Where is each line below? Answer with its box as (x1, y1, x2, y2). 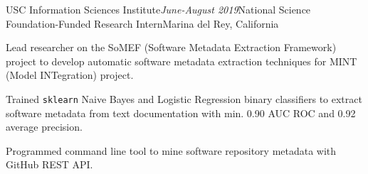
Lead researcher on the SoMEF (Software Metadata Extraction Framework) (6, 40, 337, 55)
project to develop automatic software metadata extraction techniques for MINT (6, 53, 357, 68)
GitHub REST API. (6, 157, 93, 172)
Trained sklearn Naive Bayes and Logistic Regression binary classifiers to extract (6, 91, 362, 106)
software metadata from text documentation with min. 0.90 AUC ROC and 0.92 (6, 105, 356, 120)
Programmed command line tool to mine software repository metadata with (6, 143, 337, 158)
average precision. (6, 119, 83, 134)
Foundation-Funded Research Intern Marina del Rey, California (6, 16, 279, 31)
